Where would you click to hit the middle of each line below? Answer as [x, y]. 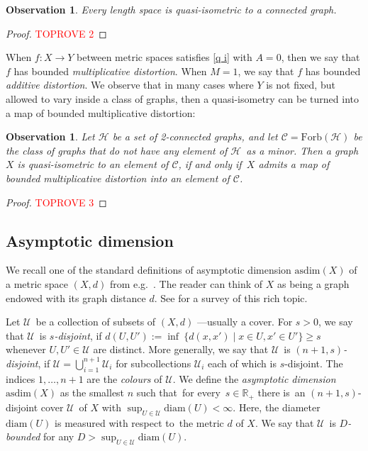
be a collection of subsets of [96, 322]
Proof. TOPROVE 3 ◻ [56, 202]
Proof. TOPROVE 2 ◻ [56, 33]
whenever [26, 349]
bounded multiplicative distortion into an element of [118, 178]
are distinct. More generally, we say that [181, 349]
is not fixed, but [301, 85]
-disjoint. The [314, 363]
